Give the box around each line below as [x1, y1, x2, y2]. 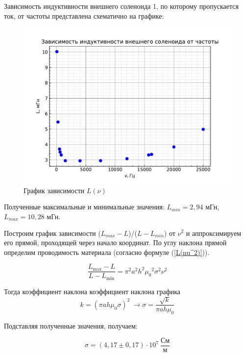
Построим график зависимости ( [4, 228, 101, 238]
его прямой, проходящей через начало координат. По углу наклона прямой [4, 237, 227, 248]
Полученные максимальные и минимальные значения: [4, 202, 165, 212]
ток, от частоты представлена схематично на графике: [4, 10, 164, 21]
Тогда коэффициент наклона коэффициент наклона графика [4, 286, 181, 296]
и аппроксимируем [186, 228, 242, 238]
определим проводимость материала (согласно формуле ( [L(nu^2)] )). [4, 247, 210, 257]
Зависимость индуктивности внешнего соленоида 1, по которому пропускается [4, 1, 239, 11]
